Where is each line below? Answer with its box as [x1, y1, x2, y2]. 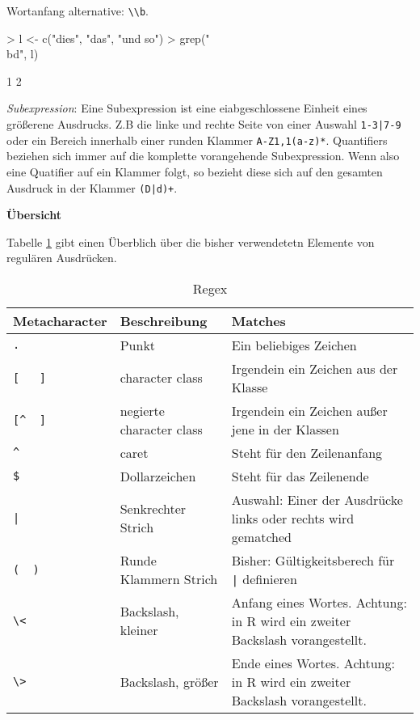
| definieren [231, 569, 297, 588]
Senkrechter [120, 499, 187, 519]
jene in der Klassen [231, 419, 339, 438]
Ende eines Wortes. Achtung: [231, 653, 395, 672]
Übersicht [6, 206, 62, 223]
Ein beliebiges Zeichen [231, 335, 357, 354]
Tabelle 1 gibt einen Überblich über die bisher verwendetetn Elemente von [6, 233, 375, 250]
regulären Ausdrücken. [6, 249, 117, 266]
